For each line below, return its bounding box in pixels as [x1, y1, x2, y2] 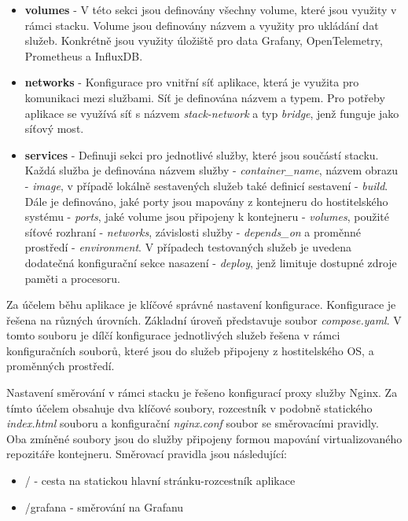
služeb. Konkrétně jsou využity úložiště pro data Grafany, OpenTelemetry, [24, 32, 383, 49]
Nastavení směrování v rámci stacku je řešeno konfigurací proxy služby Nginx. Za [6, 384, 398, 401]
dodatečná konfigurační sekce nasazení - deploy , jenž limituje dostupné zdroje [24, 254, 397, 270]
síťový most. [24, 120, 84, 137]
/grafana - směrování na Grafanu [24, 498, 184, 515]
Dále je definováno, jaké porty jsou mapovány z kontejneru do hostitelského [24, 193, 388, 209]
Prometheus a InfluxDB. [24, 47, 143, 64]
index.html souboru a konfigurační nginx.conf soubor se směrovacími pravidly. [6, 415, 379, 431]
